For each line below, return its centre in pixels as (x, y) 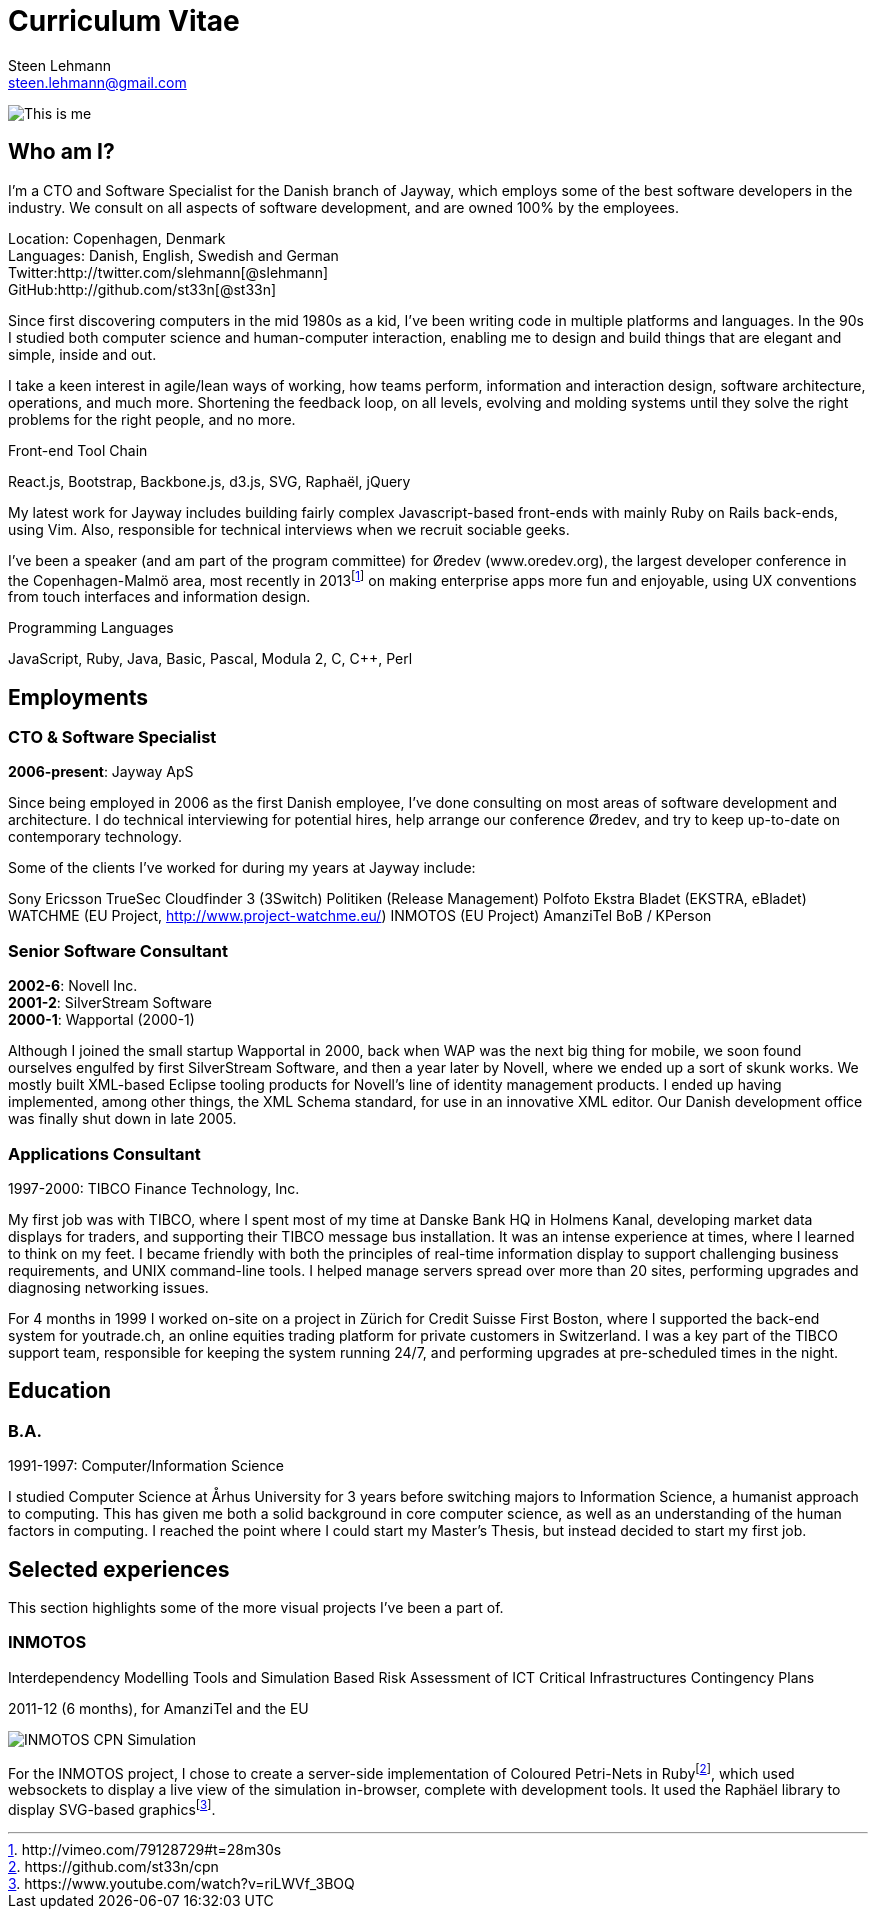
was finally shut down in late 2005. (122, 1119)
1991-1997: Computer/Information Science (146, 1466)
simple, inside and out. (82, 354)
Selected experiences (119, 1569)
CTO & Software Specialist (112, 737)
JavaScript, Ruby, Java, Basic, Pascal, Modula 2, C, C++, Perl (210, 659)
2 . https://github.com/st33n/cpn (113, 1867)
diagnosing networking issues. (108, 1287)
